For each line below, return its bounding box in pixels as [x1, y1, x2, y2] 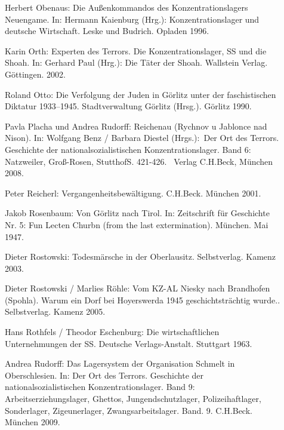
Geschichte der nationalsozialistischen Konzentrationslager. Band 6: [5, 143, 251, 155]
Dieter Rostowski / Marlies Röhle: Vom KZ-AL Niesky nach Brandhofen [5, 282, 270, 294]
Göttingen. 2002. [5, 67, 66, 80]
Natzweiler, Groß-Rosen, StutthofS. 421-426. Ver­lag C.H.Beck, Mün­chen [5, 155, 273, 167]
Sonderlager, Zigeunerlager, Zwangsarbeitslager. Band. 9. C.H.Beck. [5, 404, 252, 416]
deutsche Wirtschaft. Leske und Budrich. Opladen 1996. [5, 24, 209, 37]
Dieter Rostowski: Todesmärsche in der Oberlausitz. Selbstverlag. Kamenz [5, 250, 276, 263]
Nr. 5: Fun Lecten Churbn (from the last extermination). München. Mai [5, 218, 268, 231]
